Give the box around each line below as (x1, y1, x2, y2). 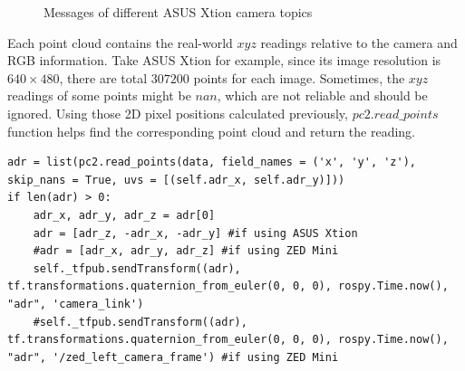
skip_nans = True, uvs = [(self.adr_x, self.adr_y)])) (7, 173, 345, 186)
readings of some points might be (7, 86, 191, 105)
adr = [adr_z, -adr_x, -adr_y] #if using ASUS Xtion (33, 226, 358, 240)
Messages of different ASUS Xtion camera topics (44, 3, 313, 21)
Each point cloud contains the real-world (7, 33, 233, 52)
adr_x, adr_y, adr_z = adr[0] (33, 208, 216, 222)
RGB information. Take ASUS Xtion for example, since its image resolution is (7, 51, 441, 70)
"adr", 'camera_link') (7, 297, 144, 310)
